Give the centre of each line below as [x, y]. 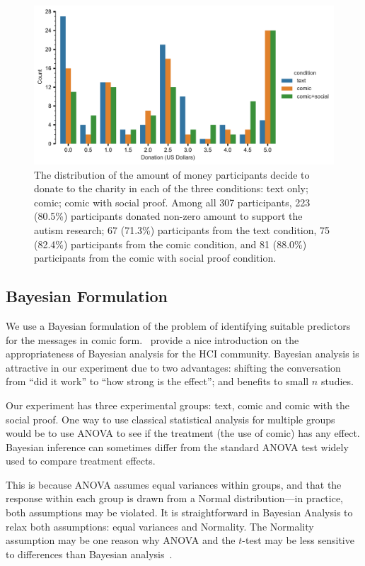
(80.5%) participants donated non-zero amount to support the [168, 216]
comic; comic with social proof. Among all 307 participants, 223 [172, 202]
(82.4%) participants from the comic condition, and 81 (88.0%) [170, 244]
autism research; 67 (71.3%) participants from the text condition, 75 [182, 229]
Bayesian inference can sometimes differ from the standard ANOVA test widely [177, 446]
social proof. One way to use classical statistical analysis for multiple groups [170, 419]
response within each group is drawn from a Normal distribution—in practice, [175, 498]
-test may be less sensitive [298, 540]
